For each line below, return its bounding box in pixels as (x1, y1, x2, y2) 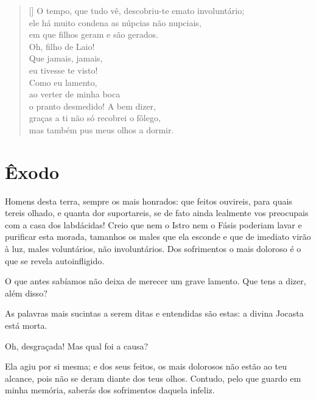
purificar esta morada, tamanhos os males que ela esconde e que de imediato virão (5, 230, 311, 243)
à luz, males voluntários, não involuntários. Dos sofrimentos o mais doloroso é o (5, 242, 301, 255)
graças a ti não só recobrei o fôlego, (29, 111, 161, 124)
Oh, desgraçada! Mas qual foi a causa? (5, 339, 149, 352)
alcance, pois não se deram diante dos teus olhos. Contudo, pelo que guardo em (5, 371, 301, 384)
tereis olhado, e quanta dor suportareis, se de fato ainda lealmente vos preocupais (5, 206, 309, 219)
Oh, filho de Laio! (29, 40, 95, 52)
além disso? (5, 286, 47, 299)
